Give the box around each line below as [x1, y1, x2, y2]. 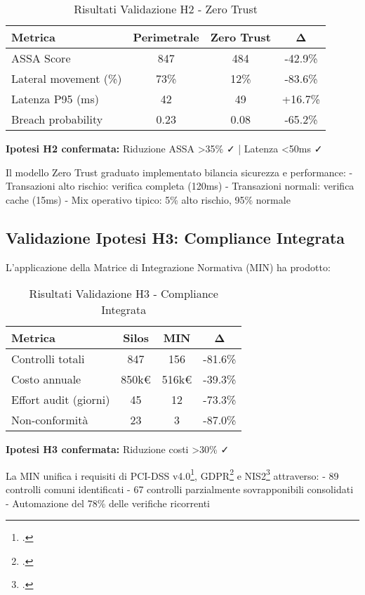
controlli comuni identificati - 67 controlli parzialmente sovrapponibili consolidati [6, 482, 354, 497]
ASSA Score [11, 50, 71, 66]
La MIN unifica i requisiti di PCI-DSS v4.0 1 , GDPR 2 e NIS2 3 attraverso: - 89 [6, 466, 339, 483]
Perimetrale [133, 29, 199, 45]
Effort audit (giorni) [11, 391, 110, 408]
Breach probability [11, 111, 103, 127]
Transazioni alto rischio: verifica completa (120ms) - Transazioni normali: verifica [6, 178, 354, 193]
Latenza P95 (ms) [11, 91, 99, 107]
